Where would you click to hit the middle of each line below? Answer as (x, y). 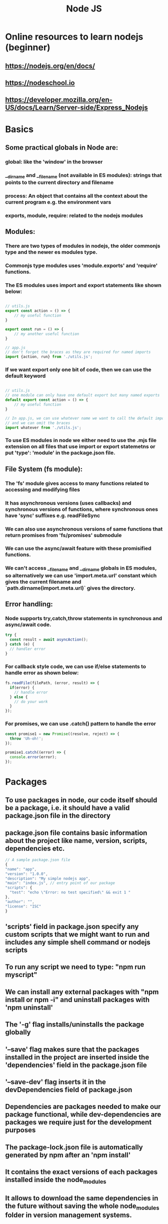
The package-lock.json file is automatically (74, 1147)
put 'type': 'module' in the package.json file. (60, 453)
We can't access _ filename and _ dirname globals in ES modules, (81, 568)
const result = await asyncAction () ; (49, 640)
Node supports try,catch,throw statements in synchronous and (84, 618)
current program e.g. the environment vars (58, 202)
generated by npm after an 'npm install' (68, 1155)
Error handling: (29, 604)
